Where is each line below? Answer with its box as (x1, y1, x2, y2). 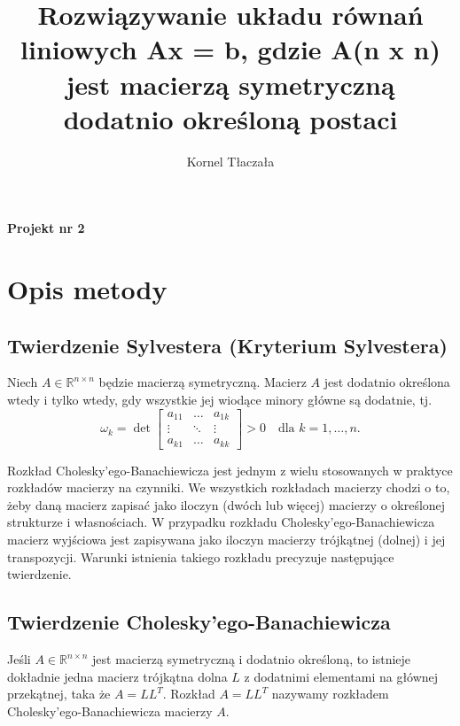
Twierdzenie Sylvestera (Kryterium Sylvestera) (7, 331, 448, 359)
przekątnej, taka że (7, 684, 111, 703)
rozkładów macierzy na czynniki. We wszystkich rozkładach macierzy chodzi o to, (7, 478, 450, 497)
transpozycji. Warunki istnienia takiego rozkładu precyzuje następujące (7, 547, 394, 566)
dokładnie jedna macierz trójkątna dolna (7, 667, 228, 685)
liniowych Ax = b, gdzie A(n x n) (20, 31, 441, 67)
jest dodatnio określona (324, 373, 450, 391)
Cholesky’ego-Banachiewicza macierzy (7, 701, 213, 720)
